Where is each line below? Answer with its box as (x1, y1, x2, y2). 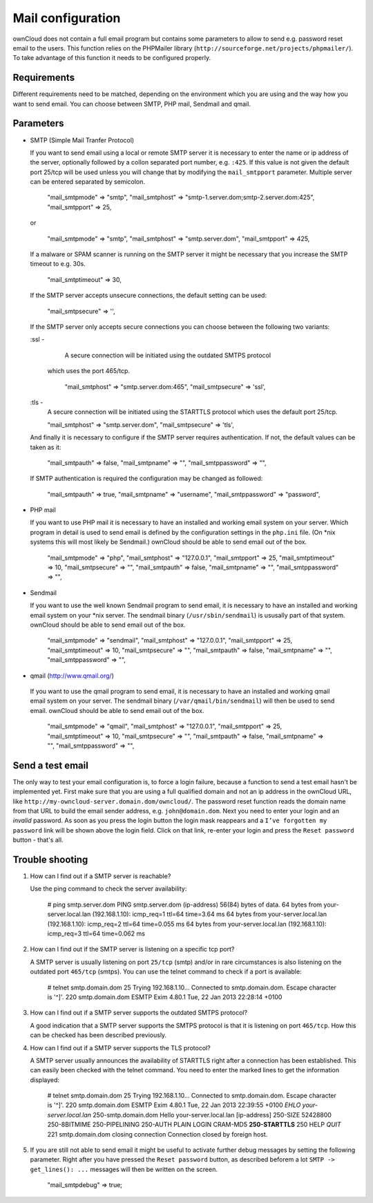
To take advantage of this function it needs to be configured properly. (12, 54, 211, 62)
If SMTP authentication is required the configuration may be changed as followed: (30, 474, 263, 483)
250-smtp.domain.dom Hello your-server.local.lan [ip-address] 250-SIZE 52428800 (93, 1110, 332, 1119)
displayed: (30, 1075, 60, 1084)
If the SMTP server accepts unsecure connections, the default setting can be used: (30, 291, 267, 300)
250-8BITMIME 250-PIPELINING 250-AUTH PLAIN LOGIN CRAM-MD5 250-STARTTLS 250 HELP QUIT (47, 1120, 341, 1129)
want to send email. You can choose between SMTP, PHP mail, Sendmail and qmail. (12, 100, 251, 108)
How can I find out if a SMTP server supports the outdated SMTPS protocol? (30, 1009, 248, 1017)
